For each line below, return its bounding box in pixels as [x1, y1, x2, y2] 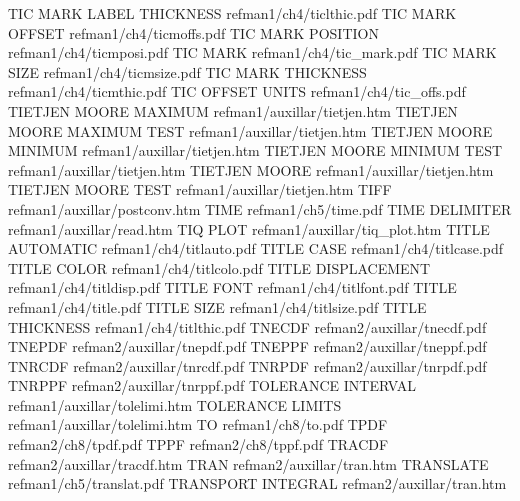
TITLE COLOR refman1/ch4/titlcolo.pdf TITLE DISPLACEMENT [8, 257, 431, 278]
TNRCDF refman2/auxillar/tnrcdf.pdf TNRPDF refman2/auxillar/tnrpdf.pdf [8, 355, 487, 376]
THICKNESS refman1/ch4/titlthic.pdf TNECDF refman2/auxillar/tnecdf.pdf [8, 316, 487, 337]
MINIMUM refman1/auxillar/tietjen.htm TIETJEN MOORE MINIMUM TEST [8, 140, 503, 161]
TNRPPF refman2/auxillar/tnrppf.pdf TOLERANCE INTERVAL [8, 375, 416, 396]
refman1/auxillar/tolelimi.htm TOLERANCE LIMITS [8, 394, 342, 415]
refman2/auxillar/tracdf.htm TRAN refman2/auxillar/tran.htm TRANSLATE [8, 453, 489, 474]
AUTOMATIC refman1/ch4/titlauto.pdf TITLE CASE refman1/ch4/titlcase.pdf [8, 238, 504, 259]
